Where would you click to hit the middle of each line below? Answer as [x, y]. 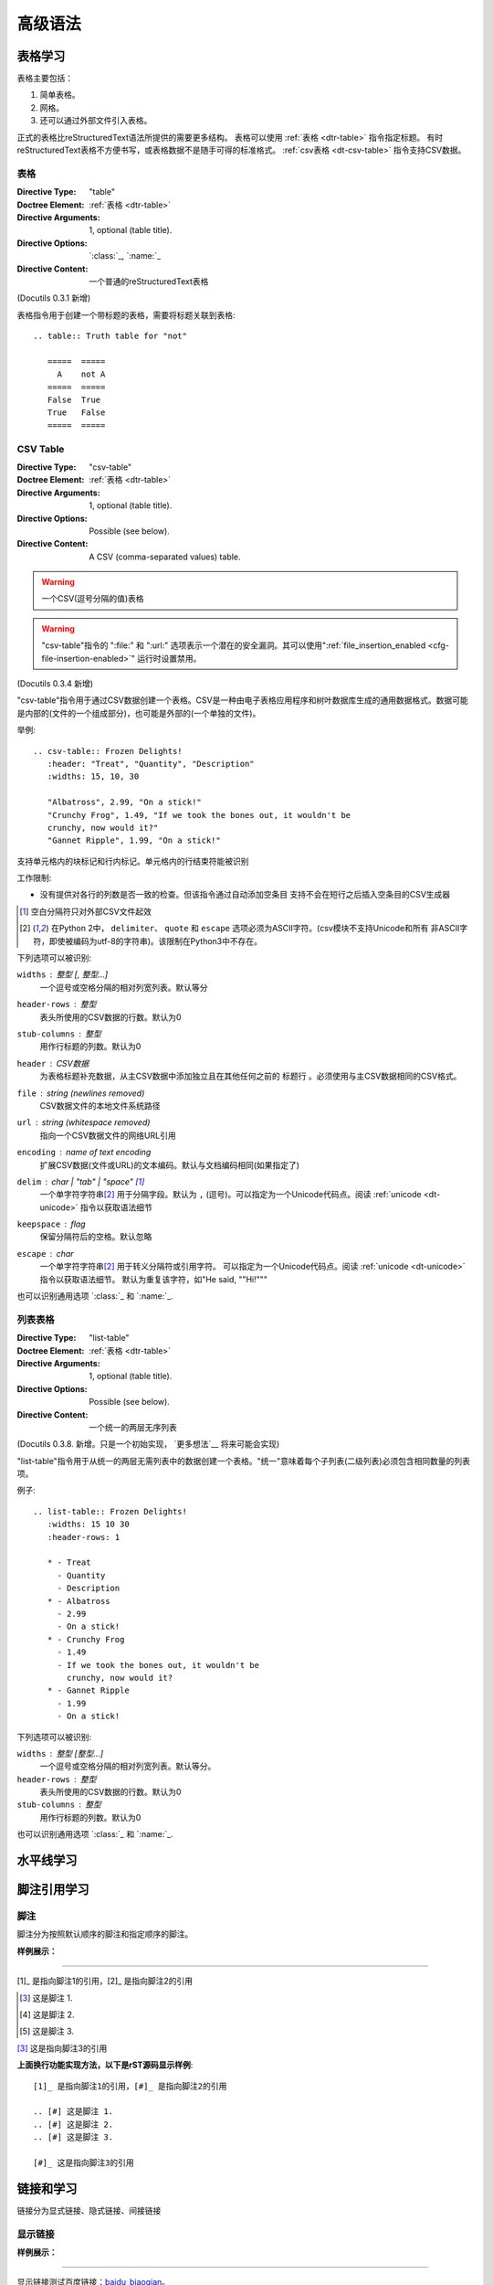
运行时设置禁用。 [169, 658]
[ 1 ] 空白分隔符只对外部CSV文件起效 [86, 911]
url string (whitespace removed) [84, 1122]
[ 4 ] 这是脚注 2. [47, 2014]
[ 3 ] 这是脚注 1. [46, 1998]
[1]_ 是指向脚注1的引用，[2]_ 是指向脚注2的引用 [105, 1981]
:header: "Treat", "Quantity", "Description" [151, 764]
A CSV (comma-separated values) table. [165, 557]
